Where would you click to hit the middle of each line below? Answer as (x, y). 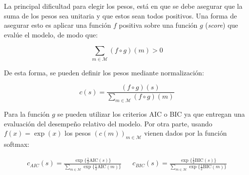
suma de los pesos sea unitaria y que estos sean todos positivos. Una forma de (121, 15)
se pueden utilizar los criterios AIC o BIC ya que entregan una (151, 114)
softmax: (17, 144)
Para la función (27, 114)
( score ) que (222, 25)
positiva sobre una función (158, 25)
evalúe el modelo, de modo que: (51, 34)
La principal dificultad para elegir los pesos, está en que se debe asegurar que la (123, 6)
